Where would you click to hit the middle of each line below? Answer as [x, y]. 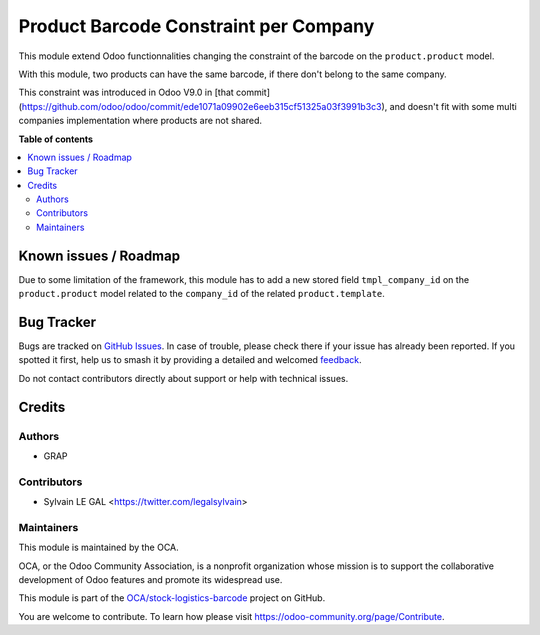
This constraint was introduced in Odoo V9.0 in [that [126, 92]
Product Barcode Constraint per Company [196, 26]
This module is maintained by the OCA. [98, 547]
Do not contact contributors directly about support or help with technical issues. [183, 378]
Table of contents [56, 139]
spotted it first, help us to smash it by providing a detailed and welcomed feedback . [190, 360]
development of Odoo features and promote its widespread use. [150, 580]
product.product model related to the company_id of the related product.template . [201, 294]
